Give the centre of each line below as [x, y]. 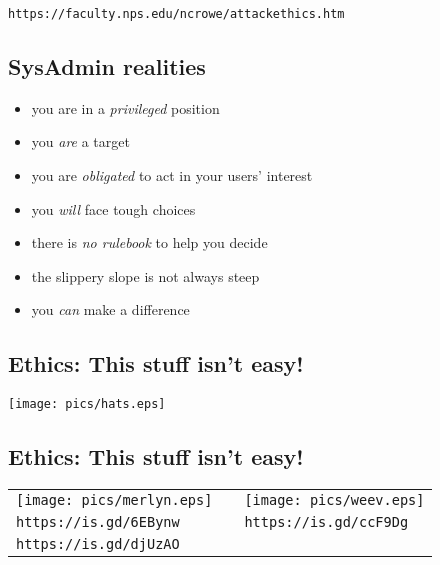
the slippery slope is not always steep [145, 275]
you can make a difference [110, 309]
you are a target [80, 141]
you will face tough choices [113, 208]
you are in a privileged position [125, 107]
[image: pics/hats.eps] [87, 404]
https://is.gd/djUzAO [98, 544]
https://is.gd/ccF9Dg [326, 522]
